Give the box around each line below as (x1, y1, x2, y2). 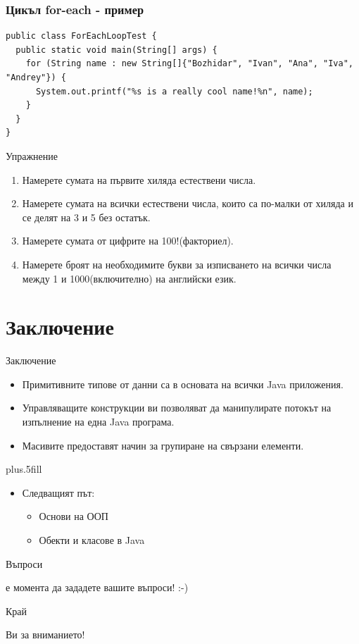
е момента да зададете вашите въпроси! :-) (6, 580, 189, 595)
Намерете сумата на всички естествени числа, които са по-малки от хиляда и (22, 196, 353, 211)
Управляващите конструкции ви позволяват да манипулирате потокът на (22, 400, 332, 415)
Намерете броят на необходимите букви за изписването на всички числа (22, 256, 332, 271)
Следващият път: (22, 485, 95, 500)
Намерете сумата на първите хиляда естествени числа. (22, 172, 256, 187)
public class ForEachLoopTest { (6, 31, 157, 42)
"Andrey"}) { (6, 73, 66, 82)
